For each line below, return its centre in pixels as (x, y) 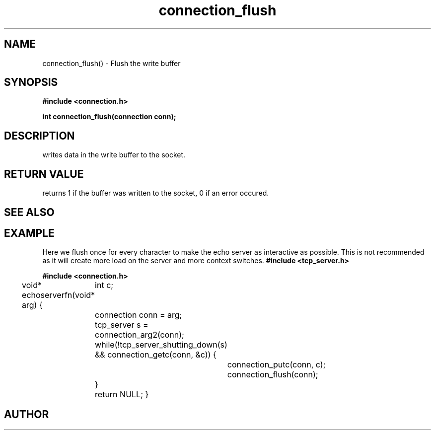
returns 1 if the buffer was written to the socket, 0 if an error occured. (156, 193)
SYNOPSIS (31, 82)
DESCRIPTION (39, 136)
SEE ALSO (29, 212)
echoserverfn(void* (59, 295)
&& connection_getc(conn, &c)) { (156, 355)
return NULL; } (122, 395)
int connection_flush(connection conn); (109, 117)
